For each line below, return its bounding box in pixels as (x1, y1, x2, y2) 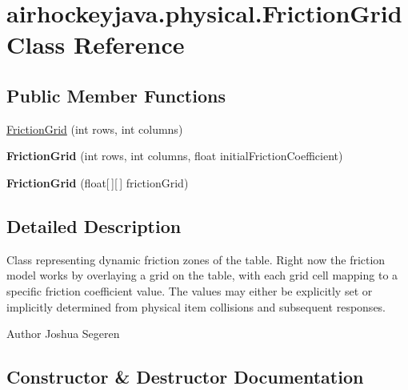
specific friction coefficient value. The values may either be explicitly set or (6, 282, 373, 299)
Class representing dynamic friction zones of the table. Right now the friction (6, 251, 386, 267)
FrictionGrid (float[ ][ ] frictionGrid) (6, 174, 189, 191)
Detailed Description (6, 213, 182, 238)
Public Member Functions (6, 82, 226, 107)
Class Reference (6, 28, 185, 61)
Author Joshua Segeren (6, 325, 120, 342)
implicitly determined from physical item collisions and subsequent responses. (6, 298, 386, 315)
